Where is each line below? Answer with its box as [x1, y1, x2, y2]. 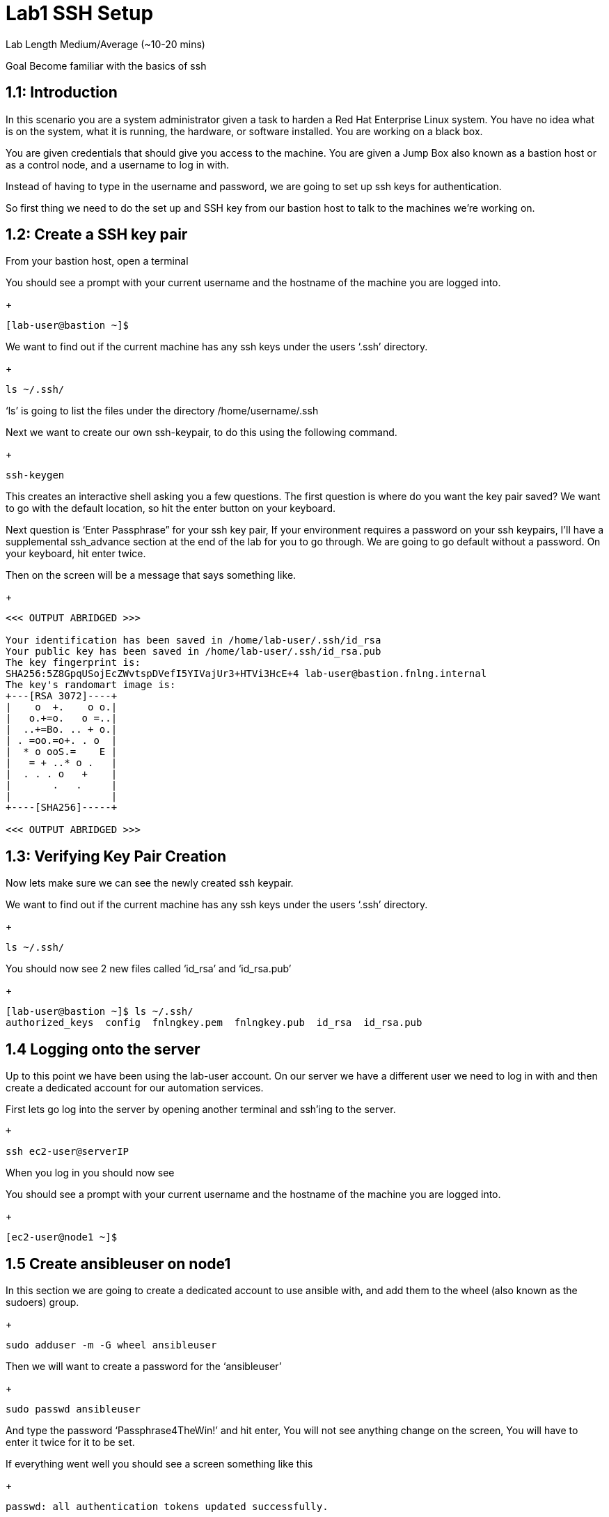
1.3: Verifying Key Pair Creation [6, 847, 226, 865]
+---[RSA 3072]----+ [6, 690, 118, 702]
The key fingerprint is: [6, 657, 141, 669]
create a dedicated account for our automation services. [6, 1082, 264, 1094]
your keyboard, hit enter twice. [6, 547, 146, 560]
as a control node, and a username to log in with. [6, 158, 230, 171]
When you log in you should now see [6, 1167, 175, 1179]
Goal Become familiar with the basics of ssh [6, 59, 207, 72]
